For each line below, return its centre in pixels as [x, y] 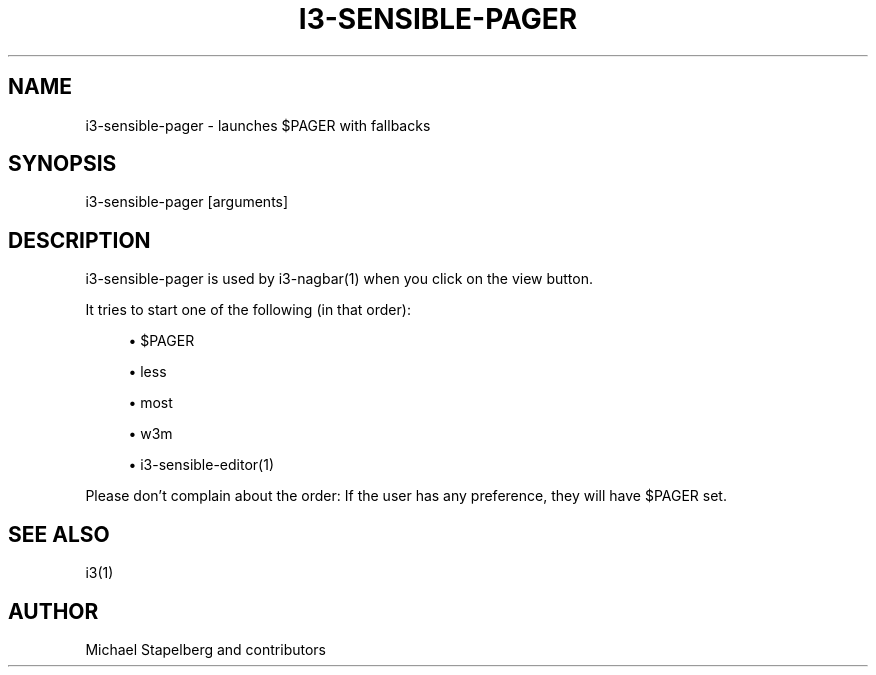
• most [150, 403]
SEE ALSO [59, 534]
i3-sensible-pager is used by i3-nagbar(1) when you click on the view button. [339, 279]
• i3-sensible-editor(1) [201, 465]
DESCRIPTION [79, 240]
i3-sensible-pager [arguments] [187, 202]
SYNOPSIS [62, 164]
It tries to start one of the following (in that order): [248, 310]
